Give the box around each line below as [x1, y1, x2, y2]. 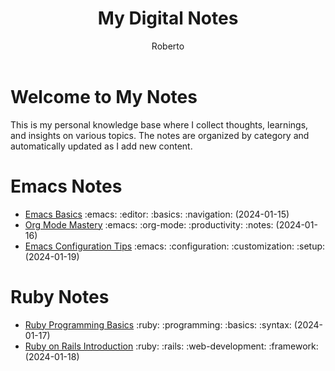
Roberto [151, 40, 185, 52]
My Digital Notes [97, 7, 239, 30]
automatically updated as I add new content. [10, 140, 193, 152]
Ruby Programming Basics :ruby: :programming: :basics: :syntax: [24, 318, 292, 331]
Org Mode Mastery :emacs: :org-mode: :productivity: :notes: [24, 218, 274, 231]
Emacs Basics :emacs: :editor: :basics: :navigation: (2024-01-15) [24, 208, 290, 220]
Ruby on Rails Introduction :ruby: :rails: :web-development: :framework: [24, 340, 319, 352]
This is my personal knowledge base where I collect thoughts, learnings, [10, 118, 309, 131]
